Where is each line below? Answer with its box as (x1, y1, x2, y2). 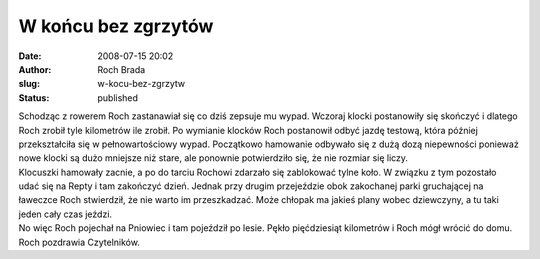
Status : (18, 91, 50, 104)
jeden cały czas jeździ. (18, 208, 113, 220)
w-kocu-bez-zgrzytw (97, 78, 185, 90)
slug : (18, 78, 40, 90)
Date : (18, 50, 42, 62)
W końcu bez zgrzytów (18, 15, 214, 37)
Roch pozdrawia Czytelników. (18, 236, 140, 248)
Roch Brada (97, 63, 146, 75)
